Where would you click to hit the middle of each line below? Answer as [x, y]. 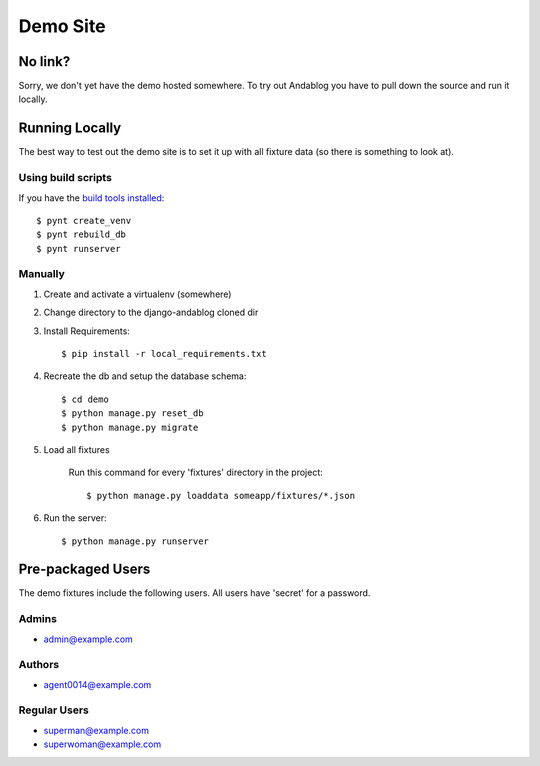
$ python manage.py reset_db [132, 413]
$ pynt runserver [78, 248]
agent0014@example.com [97, 684]
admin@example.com [88, 639]
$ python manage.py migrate [130, 427]
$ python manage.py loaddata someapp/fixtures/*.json [220, 495]
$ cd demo [85, 399]
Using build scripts [65, 178]
